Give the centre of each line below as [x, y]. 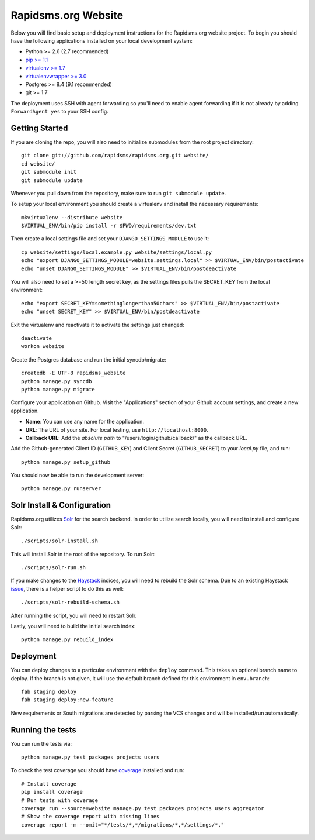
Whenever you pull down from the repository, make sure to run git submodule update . [118, 193]
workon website [43, 346]
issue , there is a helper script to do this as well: [67, 588]
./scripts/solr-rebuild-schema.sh [70, 602]
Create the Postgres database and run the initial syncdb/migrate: [88, 359]
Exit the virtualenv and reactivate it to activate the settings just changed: [98, 325]
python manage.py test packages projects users [90, 757]
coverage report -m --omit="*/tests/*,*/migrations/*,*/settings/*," [123, 824]
